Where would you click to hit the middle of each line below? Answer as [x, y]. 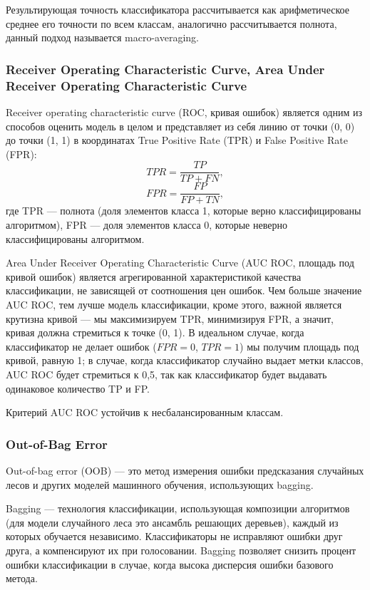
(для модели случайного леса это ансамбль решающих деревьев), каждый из [172, 522]
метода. [22, 578]
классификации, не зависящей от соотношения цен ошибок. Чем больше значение [184, 290]
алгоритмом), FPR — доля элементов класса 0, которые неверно [147, 225]
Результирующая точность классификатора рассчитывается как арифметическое [178, 9]
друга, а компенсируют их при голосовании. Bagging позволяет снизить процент [181, 550]
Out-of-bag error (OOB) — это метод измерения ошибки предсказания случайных [185, 470]
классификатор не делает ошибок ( [81, 346]
